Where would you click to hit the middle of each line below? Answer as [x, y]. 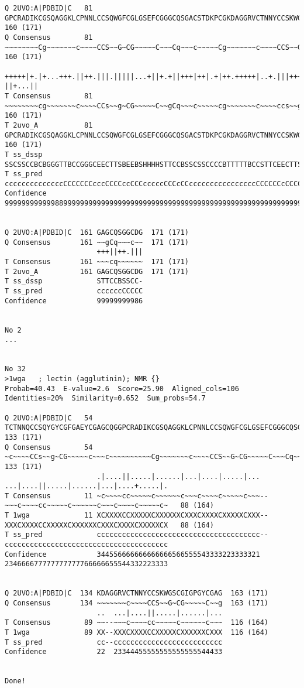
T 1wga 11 [49, 516]
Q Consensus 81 [49, 37]
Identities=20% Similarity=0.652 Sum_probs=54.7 [105, 398]
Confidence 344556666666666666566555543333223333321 [132, 554]
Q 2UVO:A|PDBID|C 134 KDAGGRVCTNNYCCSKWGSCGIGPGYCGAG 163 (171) [137, 593]
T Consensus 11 [49, 496]
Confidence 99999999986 [74, 301]
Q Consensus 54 [49, 447]
